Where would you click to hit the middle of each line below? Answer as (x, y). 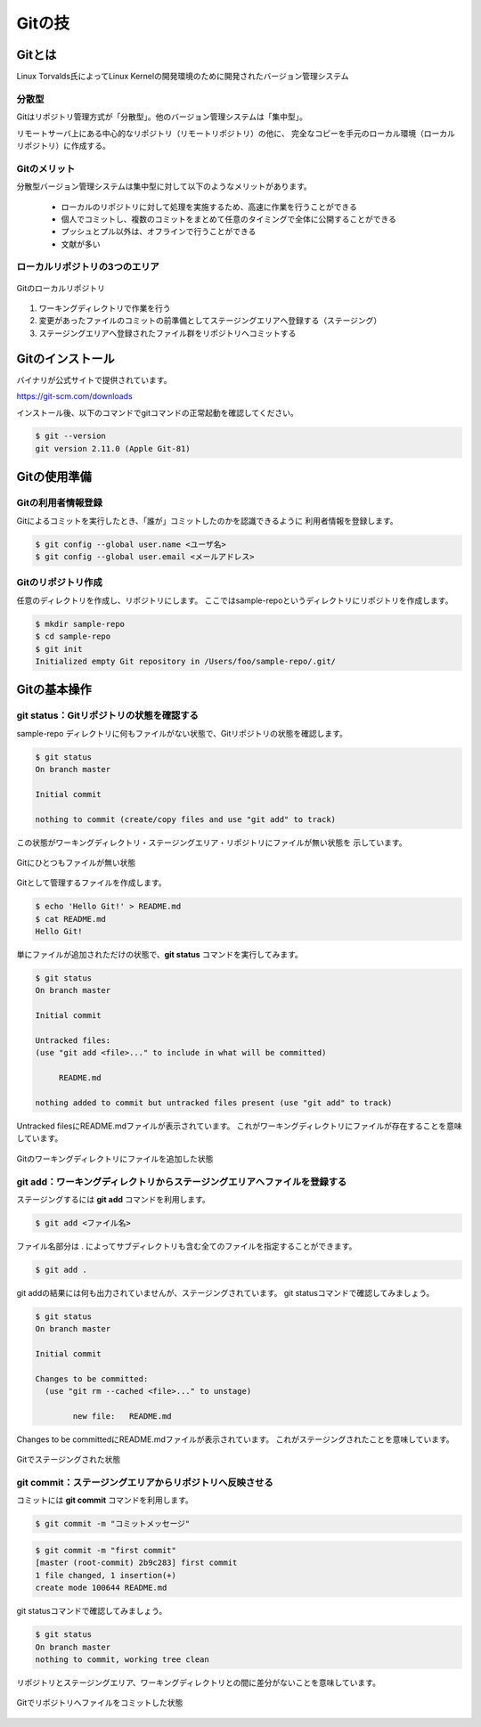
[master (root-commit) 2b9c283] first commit (136, 1563)
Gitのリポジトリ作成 (59, 582)
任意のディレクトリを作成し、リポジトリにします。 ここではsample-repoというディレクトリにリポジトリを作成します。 (235, 600)
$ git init (59, 649)
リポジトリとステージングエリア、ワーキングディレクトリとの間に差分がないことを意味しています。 (198, 1682)
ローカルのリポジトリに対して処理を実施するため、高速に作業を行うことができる (209, 207)
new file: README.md (122, 1416)
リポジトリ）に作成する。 (63, 145)
